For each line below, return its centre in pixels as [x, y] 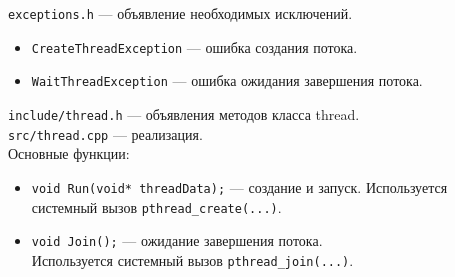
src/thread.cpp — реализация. [105, 133]
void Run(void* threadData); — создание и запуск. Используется [239, 186]
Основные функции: [69, 153]
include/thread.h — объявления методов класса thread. [184, 113]
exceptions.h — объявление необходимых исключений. [180, 13]
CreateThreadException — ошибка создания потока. [194, 46]
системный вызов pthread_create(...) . [156, 206]
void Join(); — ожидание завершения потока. [177, 240]
